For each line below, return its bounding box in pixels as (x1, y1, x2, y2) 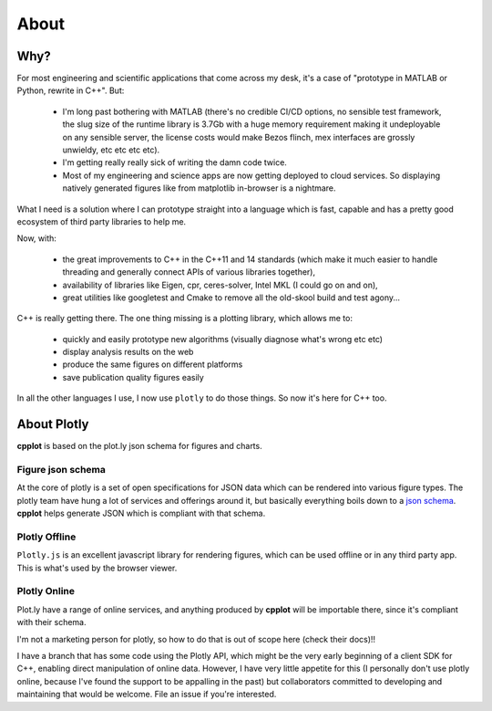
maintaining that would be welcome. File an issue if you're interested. (16, 689, 277, 700)
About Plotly (16, 416, 89, 433)
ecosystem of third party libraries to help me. (16, 215, 187, 227)
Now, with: (16, 233, 56, 244)
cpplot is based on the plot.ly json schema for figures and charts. (16, 441, 263, 452)
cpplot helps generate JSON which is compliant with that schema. (16, 507, 266, 519)
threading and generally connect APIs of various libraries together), (62, 267, 316, 277)
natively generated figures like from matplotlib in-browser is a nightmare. (62, 183, 336, 193)
